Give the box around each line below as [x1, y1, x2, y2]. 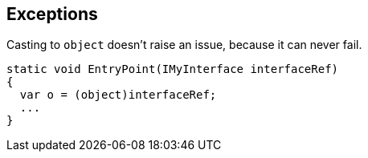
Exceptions [6, 4, 98, 24]
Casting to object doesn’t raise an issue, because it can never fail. [6, 38, 362, 52]
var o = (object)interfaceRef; [19, 88, 217, 102]
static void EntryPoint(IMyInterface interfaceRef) [6, 63, 339, 76]
